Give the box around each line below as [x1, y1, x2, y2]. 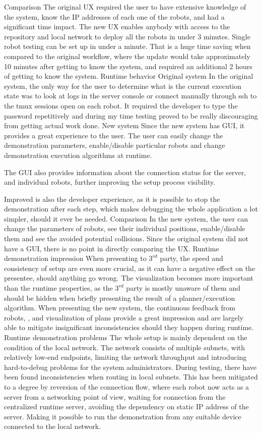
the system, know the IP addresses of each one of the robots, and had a [4, 11, 225, 22]
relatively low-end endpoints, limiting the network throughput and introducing [4, 352, 247, 362]
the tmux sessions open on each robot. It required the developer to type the [4, 100, 238, 111]
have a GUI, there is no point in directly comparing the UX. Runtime [4, 243, 219, 253]
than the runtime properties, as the [4, 283, 113, 293]
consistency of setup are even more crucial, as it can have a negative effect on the [4, 262, 255, 273]
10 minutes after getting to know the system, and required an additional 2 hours [4, 61, 252, 71]
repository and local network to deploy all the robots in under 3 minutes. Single [4, 31, 250, 41]
